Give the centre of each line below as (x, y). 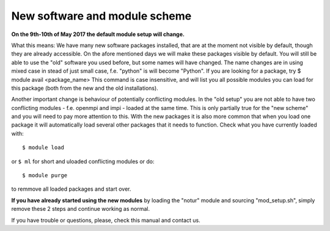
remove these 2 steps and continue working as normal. (80, 209)
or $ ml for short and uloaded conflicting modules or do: (83, 161)
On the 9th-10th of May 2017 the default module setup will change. (98, 34)
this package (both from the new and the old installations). (85, 88)
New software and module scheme (101, 16)
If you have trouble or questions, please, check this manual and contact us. (106, 220)
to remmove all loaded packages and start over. (71, 189)
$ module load (43, 148)
